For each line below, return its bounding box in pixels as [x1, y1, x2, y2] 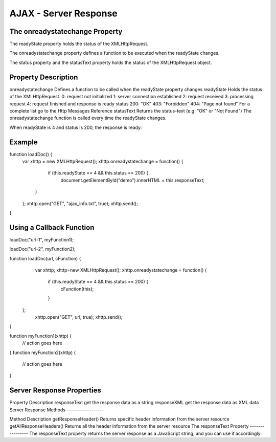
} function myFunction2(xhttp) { [9, 349, 76, 356]
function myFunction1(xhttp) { [9, 333, 72, 339]
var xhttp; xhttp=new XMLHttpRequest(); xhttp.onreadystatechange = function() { [35, 267, 207, 273]
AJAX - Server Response [9, 8, 118, 19]
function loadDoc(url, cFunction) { [9, 255, 81, 261]
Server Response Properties [9, 386, 102, 395]
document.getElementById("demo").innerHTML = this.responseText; [60, 177, 205, 183]
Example [9, 138, 38, 146]
